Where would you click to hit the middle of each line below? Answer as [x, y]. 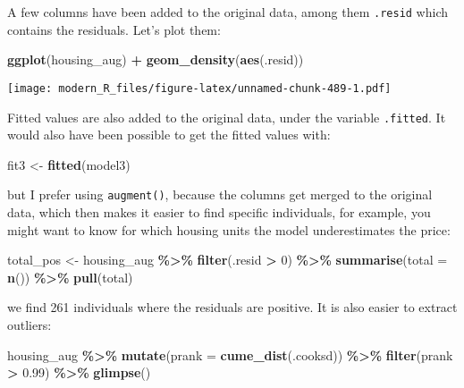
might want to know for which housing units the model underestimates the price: [229, 229]
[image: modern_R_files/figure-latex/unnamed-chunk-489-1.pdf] [199, 88]
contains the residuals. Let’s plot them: [114, 29]
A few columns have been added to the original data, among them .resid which [228, 12]
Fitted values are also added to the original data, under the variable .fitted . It [227, 117]
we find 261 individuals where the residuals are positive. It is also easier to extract [232, 307]
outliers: [30, 324]
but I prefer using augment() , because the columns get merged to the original [220, 194]
